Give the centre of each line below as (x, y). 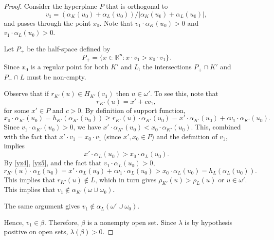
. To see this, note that (184, 93)
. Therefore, (62, 222)
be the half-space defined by (69, 48)
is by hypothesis (209, 222)
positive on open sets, (36, 232)
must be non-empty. (56, 76)
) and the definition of (184, 136)
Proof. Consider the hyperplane (51, 6)
